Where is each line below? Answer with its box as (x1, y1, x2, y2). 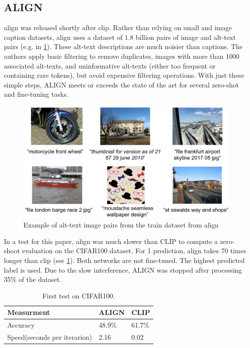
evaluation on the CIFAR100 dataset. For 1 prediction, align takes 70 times (22, 245, 247, 256)
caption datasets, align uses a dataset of (4, 32, 123, 42)
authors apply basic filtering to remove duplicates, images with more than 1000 (4, 51, 240, 61)
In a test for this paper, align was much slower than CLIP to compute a (4, 236, 218, 246)
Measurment (7, 307, 50, 317)
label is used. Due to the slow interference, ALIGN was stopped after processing (4, 264, 242, 275)
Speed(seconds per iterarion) (7, 332, 92, 342)
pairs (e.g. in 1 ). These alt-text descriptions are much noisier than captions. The (4, 41, 243, 52)
